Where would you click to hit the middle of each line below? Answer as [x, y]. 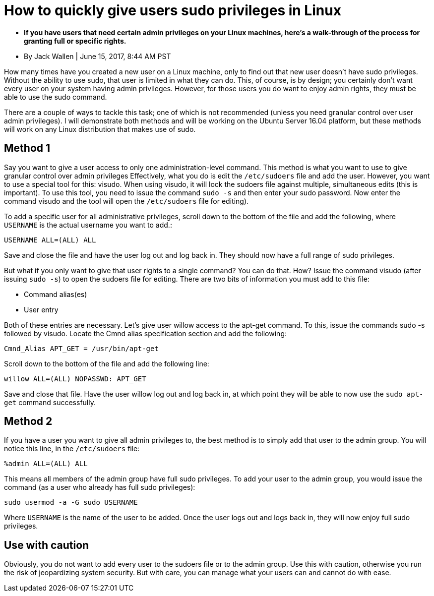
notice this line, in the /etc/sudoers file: [72, 449]
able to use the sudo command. [56, 97]
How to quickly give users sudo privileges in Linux [173, 10]
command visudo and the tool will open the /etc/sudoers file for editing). [126, 201]
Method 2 [28, 421]
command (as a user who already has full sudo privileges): [100, 487]
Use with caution [47, 545]
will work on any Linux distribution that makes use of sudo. [100, 129]
